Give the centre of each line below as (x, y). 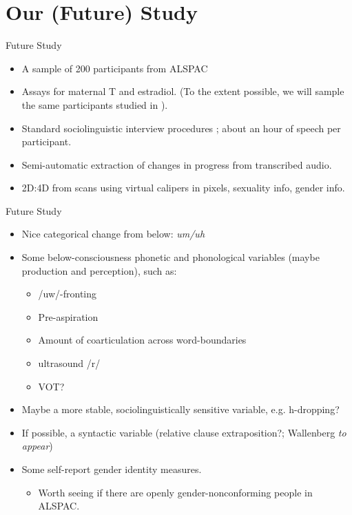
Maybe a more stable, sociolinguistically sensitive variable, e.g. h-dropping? (180, 409)
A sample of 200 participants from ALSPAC (115, 68)
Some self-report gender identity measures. (112, 469)
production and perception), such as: (99, 270)
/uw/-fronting (68, 294)
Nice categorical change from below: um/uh (113, 234)
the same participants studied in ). (95, 104)
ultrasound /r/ (69, 363)
